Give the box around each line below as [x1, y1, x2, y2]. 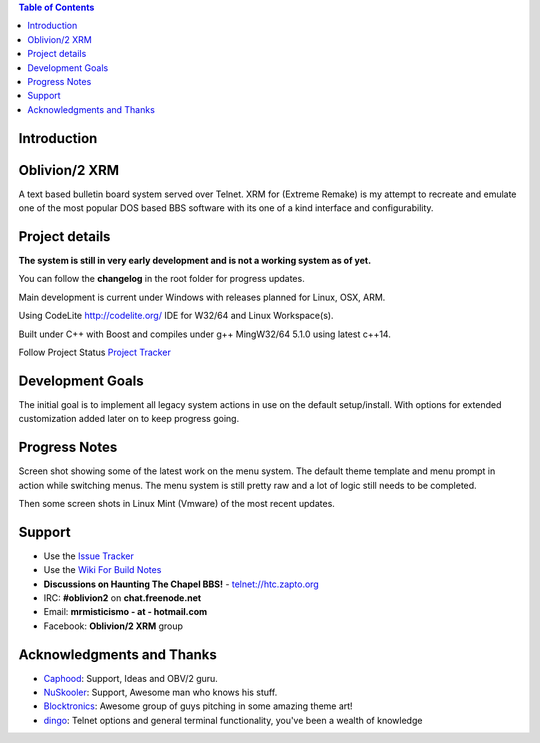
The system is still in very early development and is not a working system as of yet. [18, 254, 372, 266]
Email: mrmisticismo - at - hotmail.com [43, 606, 208, 618]
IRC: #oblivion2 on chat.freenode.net [43, 591, 202, 604]
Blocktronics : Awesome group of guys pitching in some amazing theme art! [43, 700, 354, 712]
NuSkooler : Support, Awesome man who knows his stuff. [43, 686, 278, 699]
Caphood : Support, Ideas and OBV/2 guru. [43, 672, 219, 684]
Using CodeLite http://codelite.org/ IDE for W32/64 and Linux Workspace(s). [18, 310, 334, 322]
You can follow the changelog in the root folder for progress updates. [18, 273, 305, 285]
